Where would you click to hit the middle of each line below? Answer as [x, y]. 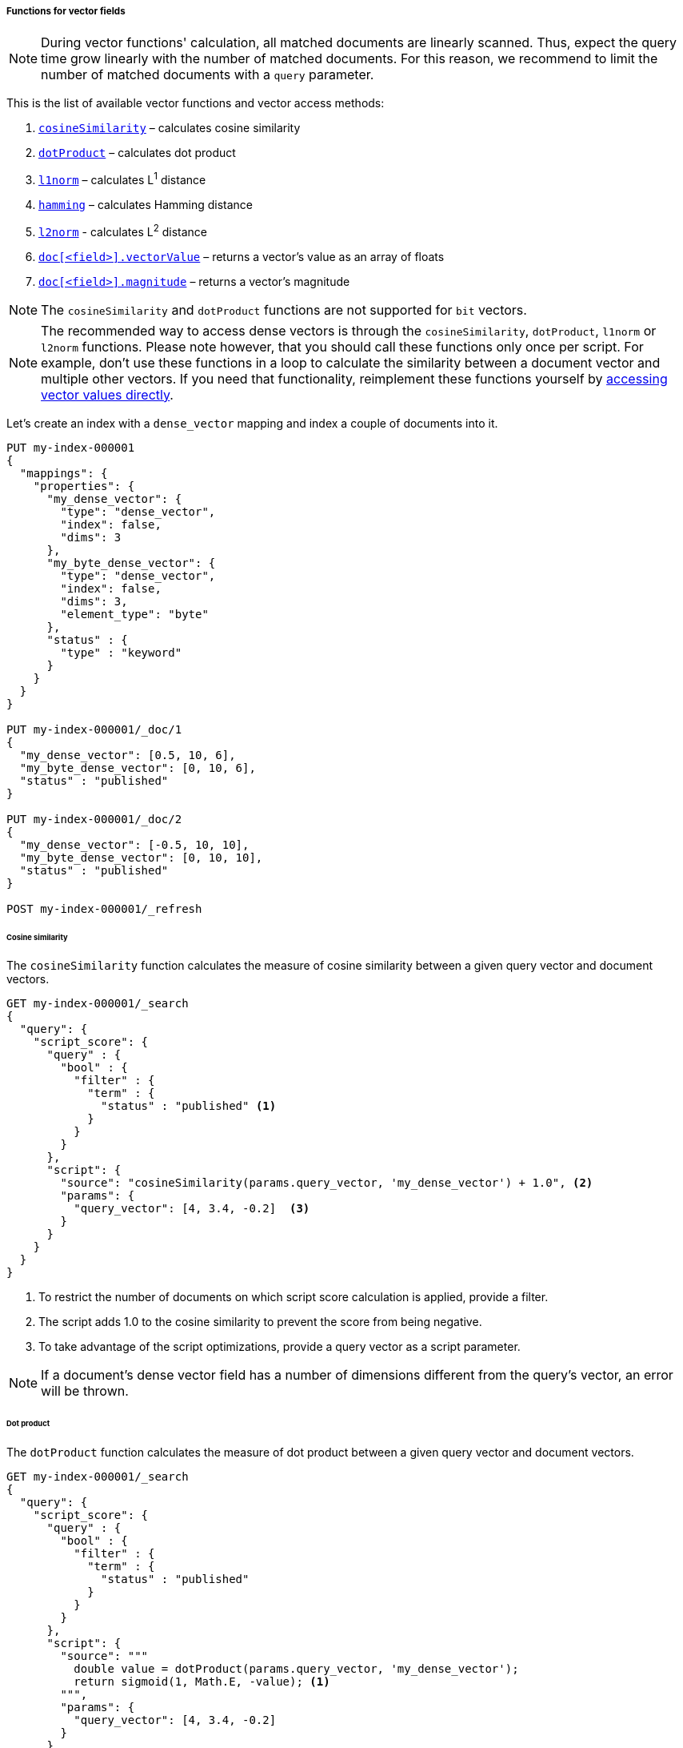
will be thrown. [85, 1391]
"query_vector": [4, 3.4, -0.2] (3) [192, 1209]
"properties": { [84, 486]
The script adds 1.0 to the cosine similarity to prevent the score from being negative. [260, 1322]
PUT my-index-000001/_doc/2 [94, 819]
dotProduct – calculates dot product [137, 153]
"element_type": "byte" [134, 614]
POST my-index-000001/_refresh [104, 908]
